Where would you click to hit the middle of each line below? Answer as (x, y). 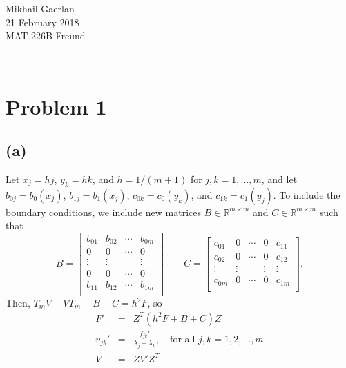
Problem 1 (56, 106)
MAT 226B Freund (46, 36)
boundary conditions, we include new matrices (103, 212)
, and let (279, 178)
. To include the (307, 194)
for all (183, 339)
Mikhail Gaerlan (40, 8)
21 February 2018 (42, 22)
